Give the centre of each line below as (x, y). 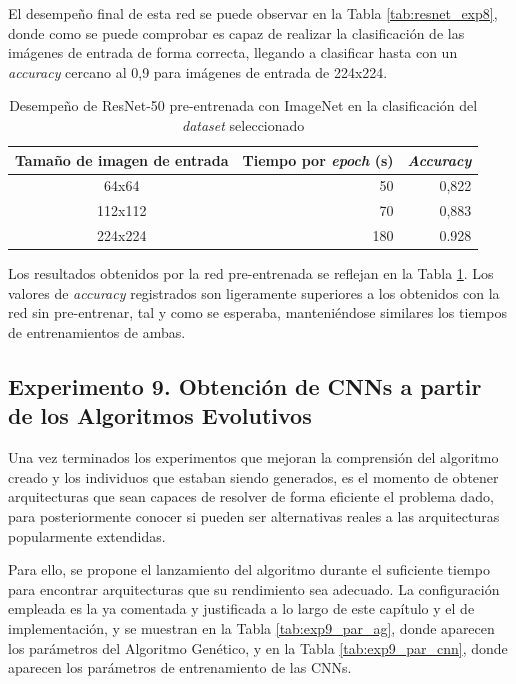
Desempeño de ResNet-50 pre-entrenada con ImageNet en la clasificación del (243, 105)
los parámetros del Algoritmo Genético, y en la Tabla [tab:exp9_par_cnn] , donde (258, 647)
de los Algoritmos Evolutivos (160, 415)
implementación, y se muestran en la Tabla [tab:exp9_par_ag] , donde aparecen (251, 627)
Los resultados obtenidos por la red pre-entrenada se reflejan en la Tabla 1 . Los (251, 273)
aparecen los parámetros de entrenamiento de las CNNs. (180, 667)
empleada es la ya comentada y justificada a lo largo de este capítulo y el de (241, 608)
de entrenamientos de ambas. (97, 331)
